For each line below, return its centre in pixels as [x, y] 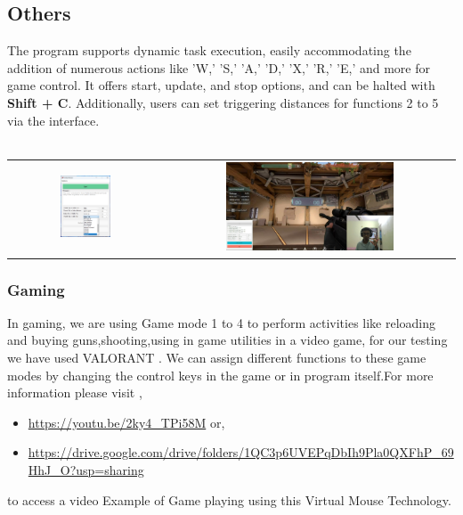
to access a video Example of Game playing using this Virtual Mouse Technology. [229, 499]
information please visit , [75, 392]
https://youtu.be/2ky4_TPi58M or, [126, 422]
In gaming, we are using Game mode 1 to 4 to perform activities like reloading [222, 322]
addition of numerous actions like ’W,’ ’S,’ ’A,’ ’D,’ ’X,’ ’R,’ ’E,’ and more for [219, 67]
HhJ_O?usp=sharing [86, 469]
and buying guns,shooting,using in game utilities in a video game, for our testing [227, 340]
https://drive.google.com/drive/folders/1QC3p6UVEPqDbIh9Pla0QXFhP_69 [241, 452]
